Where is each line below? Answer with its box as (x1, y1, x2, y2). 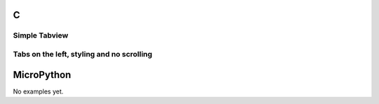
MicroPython (13, 68, 72, 80)
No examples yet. (13, 87, 64, 96)
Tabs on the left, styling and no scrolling (13, 49, 152, 59)
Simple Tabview (13, 31, 69, 40)
